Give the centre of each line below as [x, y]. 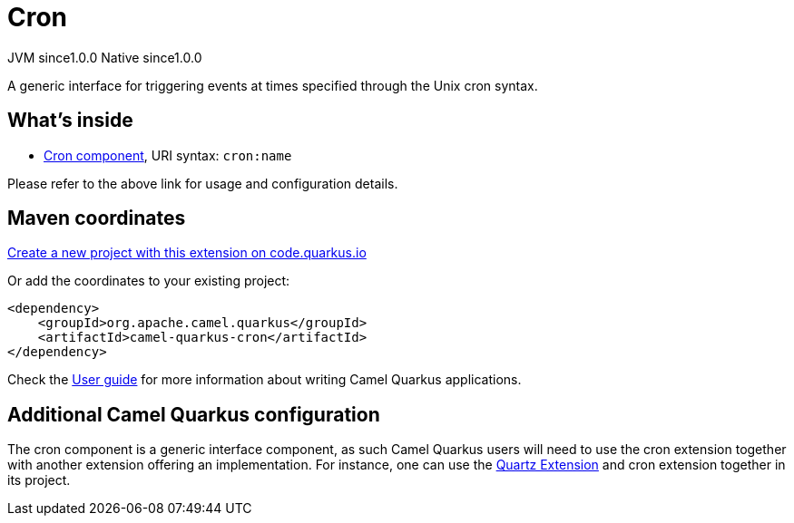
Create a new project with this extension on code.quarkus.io [187, 253]
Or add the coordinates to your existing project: [149, 281]
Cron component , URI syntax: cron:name [168, 155]
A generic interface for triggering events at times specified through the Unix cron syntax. [273, 85]
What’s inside [70, 121]
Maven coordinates [97, 218]
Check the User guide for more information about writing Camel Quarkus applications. [265, 380]
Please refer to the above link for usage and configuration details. [203, 183]
